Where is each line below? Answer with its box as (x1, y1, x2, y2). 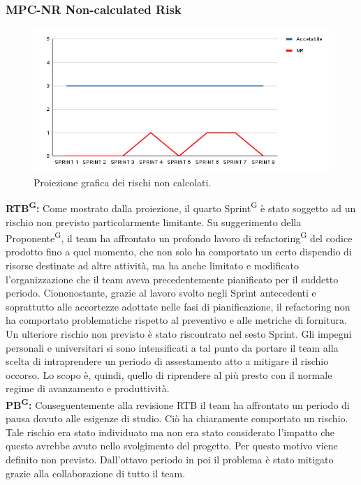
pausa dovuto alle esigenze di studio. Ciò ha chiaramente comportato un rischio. (6, 411, 348, 426)
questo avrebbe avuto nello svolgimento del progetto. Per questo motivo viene (6, 438, 338, 453)
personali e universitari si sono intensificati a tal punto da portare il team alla (6, 340, 339, 355)
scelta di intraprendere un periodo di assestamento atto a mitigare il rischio (6, 354, 329, 368)
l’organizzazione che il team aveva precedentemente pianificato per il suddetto (6, 271, 339, 286)
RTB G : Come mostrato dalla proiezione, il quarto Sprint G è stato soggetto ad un (6, 199, 356, 215)
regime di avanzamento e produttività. (6, 381, 170, 396)
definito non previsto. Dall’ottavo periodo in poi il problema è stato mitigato (6, 452, 334, 466)
